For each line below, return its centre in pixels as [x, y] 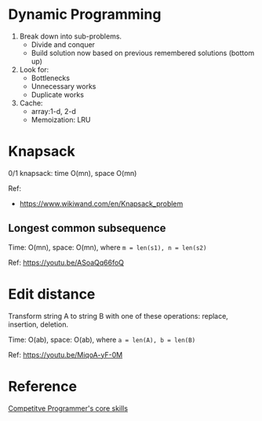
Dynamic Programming [85, 15]
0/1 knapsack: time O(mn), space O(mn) [73, 173]
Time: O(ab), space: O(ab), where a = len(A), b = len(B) [102, 339]
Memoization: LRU [61, 119]
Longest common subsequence [87, 228]
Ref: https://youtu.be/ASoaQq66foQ [66, 262]
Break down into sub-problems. [71, 36]
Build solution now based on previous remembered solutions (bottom [143, 53]
